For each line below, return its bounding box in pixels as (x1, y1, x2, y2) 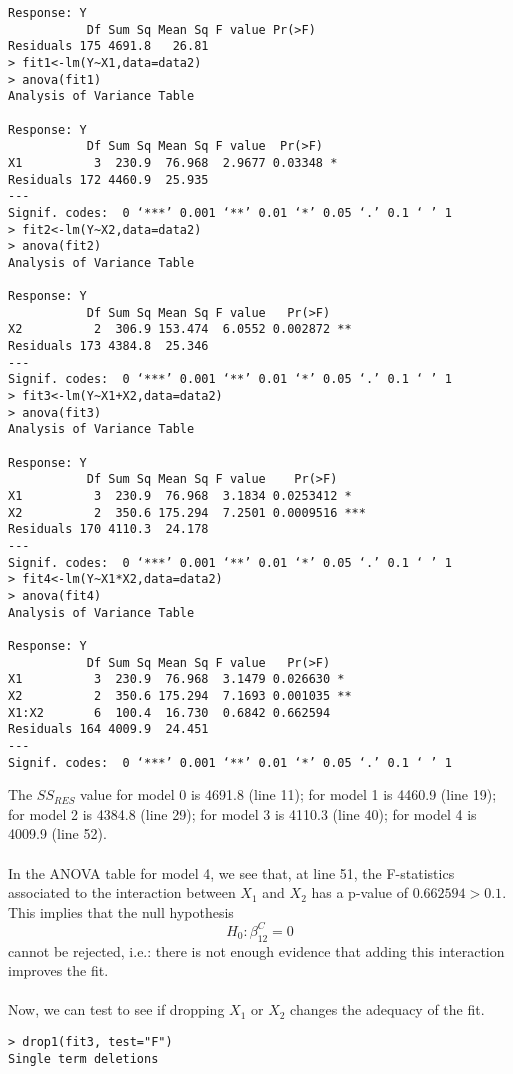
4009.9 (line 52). (8, 823, 107, 844)
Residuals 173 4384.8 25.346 (8, 339, 209, 354)
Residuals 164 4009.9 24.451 (8, 722, 209, 737)
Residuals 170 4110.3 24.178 (8, 522, 209, 537)
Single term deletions (8, 1051, 159, 1066)
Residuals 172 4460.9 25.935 (8, 172, 209, 187)
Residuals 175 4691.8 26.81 (8, 39, 209, 54)
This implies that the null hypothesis (8, 901, 234, 922)
